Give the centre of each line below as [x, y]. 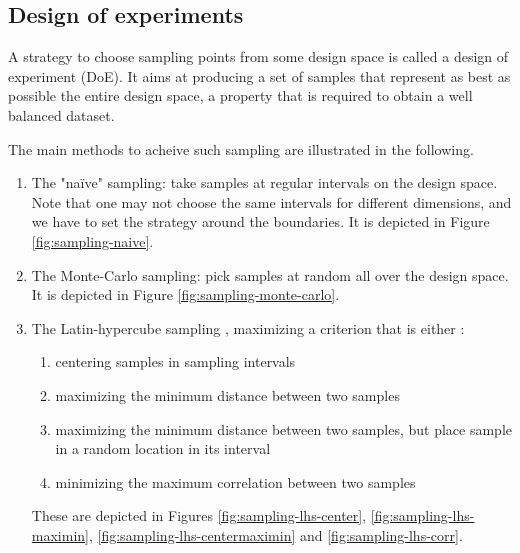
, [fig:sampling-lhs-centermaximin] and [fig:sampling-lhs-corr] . [275, 534]
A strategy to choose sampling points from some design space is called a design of [258, 56]
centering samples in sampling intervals [175, 361]
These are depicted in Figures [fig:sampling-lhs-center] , [199, 515]
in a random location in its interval [163, 448]
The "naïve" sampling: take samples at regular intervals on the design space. [264, 182]
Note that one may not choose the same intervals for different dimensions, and [271, 201]
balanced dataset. [61, 114]
